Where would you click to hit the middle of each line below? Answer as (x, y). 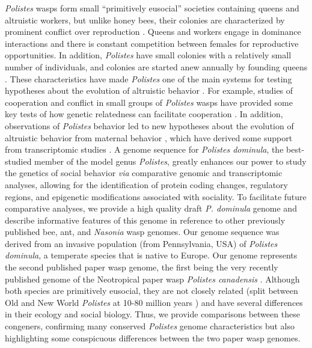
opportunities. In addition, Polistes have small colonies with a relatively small (148, 55)
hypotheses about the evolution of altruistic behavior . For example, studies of (149, 90)
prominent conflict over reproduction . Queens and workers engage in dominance (153, 32)
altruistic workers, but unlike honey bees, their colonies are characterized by (145, 20)
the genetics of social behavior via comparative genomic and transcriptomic (144, 173)
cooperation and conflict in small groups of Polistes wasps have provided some (149, 102)
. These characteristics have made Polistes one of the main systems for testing (148, 78)
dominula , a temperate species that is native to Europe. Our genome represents (151, 255)
